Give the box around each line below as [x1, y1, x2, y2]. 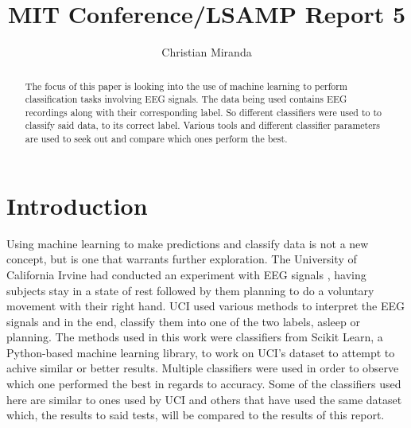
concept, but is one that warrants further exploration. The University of [6, 251, 357, 267]
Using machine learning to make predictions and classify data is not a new [6, 235, 369, 251]
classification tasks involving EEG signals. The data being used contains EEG [25, 92, 347, 106]
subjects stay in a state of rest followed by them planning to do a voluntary [6, 282, 374, 298]
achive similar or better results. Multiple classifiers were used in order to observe [6, 360, 399, 376]
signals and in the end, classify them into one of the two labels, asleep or [6, 313, 360, 329]
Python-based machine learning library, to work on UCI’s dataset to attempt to [6, 344, 395, 360]
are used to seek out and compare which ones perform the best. [25, 132, 288, 146]
